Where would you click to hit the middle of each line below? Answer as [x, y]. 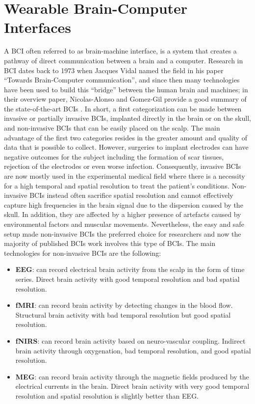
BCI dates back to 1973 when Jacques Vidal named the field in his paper [114, 70]
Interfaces [38, 27]
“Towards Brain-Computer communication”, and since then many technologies [122, 80]
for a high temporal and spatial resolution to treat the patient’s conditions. [117, 185]
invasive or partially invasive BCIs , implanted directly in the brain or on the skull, [127, 118]
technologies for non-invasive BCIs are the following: [83, 253]
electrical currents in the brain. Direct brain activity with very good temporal [132, 386]
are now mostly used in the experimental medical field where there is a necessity [125, 176]
